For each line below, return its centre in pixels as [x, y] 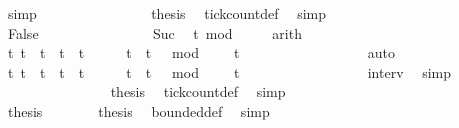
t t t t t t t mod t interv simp [229, 71]
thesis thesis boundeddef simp [138, 110]
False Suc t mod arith [154, 32]
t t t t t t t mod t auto [201, 52]
